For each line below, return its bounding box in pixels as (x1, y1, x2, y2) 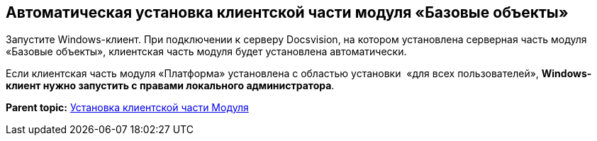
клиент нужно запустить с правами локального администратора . (6, 79, 335, 92)
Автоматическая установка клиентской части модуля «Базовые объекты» (6, 4, 569, 21)
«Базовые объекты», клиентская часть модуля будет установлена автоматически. (6, 45, 407, 58)
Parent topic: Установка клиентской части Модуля (6, 101, 249, 114)
